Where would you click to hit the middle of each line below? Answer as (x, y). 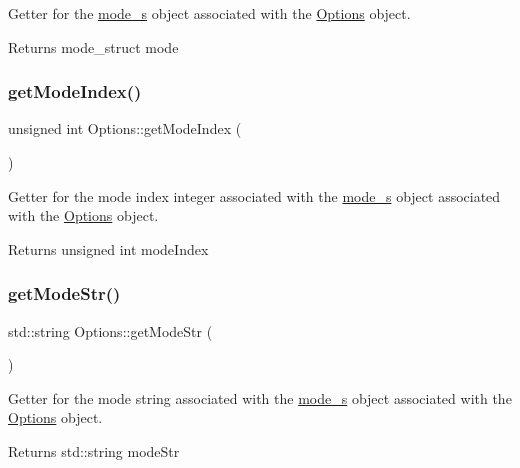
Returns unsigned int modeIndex (108, 248)
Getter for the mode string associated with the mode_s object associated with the (260, 397)
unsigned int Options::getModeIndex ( (125, 128)
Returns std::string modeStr (94, 450)
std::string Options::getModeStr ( (110, 330)
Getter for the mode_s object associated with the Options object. (209, 13)
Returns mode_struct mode (93, 46)
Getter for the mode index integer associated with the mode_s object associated (254, 195)
